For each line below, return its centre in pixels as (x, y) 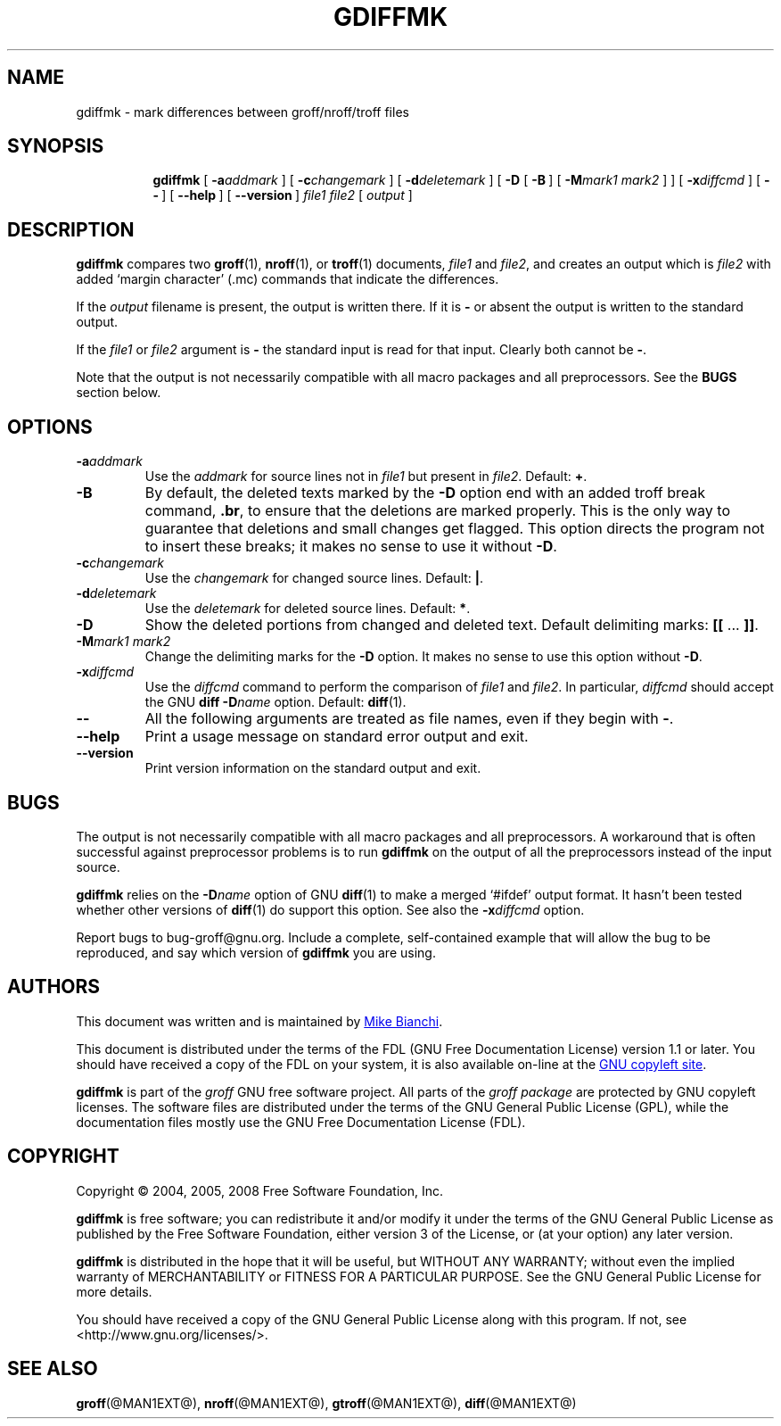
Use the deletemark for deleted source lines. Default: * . (308, 609)
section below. (119, 393)
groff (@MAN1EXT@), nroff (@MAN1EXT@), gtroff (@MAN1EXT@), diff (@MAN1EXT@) (326, 1403)
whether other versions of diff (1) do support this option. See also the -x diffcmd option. (330, 909)
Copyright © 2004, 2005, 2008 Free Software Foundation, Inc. (259, 1190)
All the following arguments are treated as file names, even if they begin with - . (409, 719)
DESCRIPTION (71, 229)
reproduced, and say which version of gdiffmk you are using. (256, 952)
